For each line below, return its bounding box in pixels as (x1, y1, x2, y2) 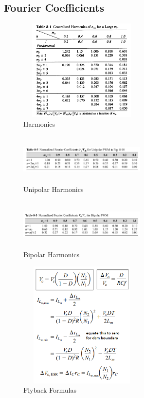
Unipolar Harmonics (23, 184, 84, 194)
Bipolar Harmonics (23, 249, 80, 260)
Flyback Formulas (23, 385, 77, 395)
